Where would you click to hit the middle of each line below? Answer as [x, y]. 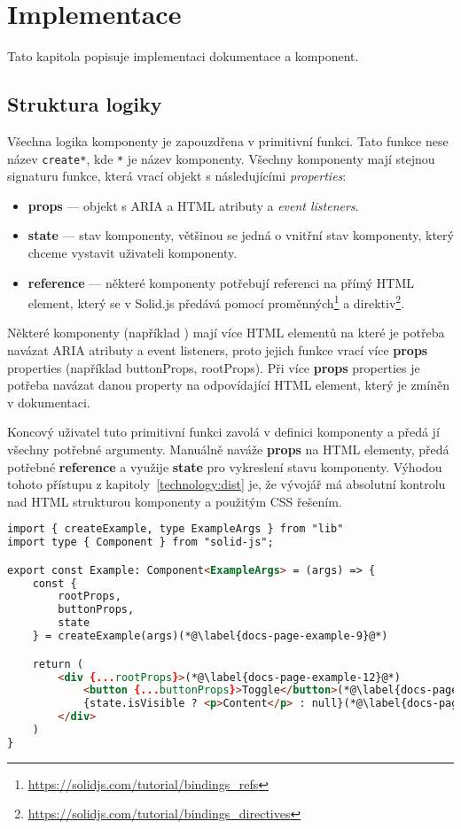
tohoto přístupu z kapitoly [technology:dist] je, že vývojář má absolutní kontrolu [227, 484]
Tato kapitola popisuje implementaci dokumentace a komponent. [183, 56]
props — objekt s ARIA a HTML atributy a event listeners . [193, 205]
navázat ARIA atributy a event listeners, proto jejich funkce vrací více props [218, 349]
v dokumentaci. [49, 402]
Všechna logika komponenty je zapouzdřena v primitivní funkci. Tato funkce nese [228, 140]
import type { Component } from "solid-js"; [141, 542]
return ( [58, 664]
